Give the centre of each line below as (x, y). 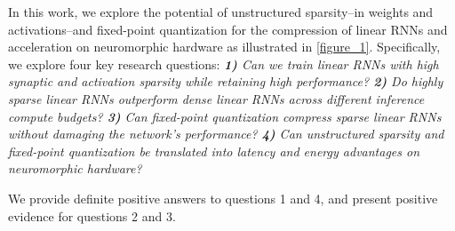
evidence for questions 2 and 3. (92, 215)
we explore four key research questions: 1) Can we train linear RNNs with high (224, 64)
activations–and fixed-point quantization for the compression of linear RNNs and (228, 29)
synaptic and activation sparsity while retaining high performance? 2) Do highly (226, 81)
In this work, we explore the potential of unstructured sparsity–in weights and (221, 12)
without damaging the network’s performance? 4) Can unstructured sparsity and (226, 134)
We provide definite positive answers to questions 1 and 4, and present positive (223, 198)
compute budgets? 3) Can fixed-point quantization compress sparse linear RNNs (225, 116)
